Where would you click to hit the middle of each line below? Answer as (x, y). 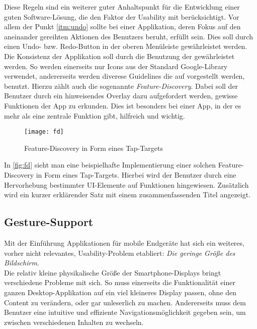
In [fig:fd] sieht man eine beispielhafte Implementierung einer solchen (110, 165)
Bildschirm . (22, 263)
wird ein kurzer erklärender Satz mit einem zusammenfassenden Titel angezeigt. (127, 195)
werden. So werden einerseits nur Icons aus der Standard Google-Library (116, 66)
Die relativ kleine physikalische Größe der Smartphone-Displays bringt (113, 272)
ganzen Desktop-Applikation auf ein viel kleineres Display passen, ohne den (120, 292)
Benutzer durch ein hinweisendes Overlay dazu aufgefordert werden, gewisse (121, 96)
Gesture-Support (49, 222)
